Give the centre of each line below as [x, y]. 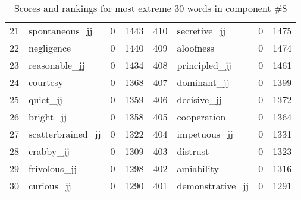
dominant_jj [203, 82]
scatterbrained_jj [65, 134]
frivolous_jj [53, 168]
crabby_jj [49, 151]
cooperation [201, 117]
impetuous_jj [205, 134]
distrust [193, 151]
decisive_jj [199, 99]
